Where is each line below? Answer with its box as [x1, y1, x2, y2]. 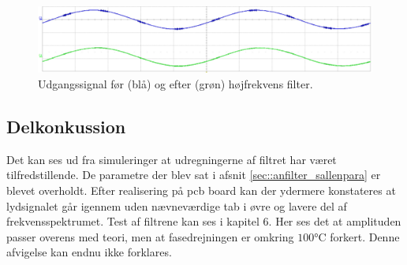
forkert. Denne [330, 228, 400, 244]
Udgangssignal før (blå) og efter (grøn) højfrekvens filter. [38, 76, 313, 92]
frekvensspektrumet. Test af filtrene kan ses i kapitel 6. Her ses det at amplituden [6, 213, 401, 230]
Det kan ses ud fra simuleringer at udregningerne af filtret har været [6, 151, 337, 167]
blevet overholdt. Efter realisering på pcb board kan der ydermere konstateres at [6, 182, 396, 199]
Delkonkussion [6, 114, 126, 139]
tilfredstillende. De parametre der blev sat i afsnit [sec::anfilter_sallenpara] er [6, 166, 381, 183]
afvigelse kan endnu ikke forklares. [6, 244, 172, 260]
